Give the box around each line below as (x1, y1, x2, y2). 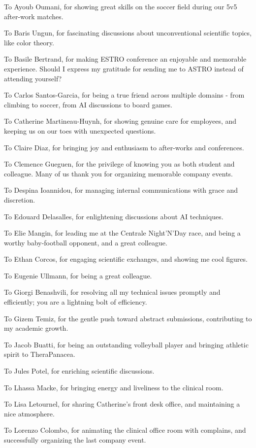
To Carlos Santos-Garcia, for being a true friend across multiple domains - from (4, 90, 245, 100)
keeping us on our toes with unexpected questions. (4, 125, 156, 136)
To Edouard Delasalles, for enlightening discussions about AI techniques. (4, 211, 224, 221)
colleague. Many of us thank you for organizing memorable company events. (4, 168, 233, 178)
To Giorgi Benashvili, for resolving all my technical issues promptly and (4, 287, 221, 297)
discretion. (4, 194, 35, 205)
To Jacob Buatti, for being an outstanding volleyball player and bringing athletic (4, 339, 249, 349)
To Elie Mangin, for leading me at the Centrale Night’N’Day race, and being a (4, 228, 241, 238)
